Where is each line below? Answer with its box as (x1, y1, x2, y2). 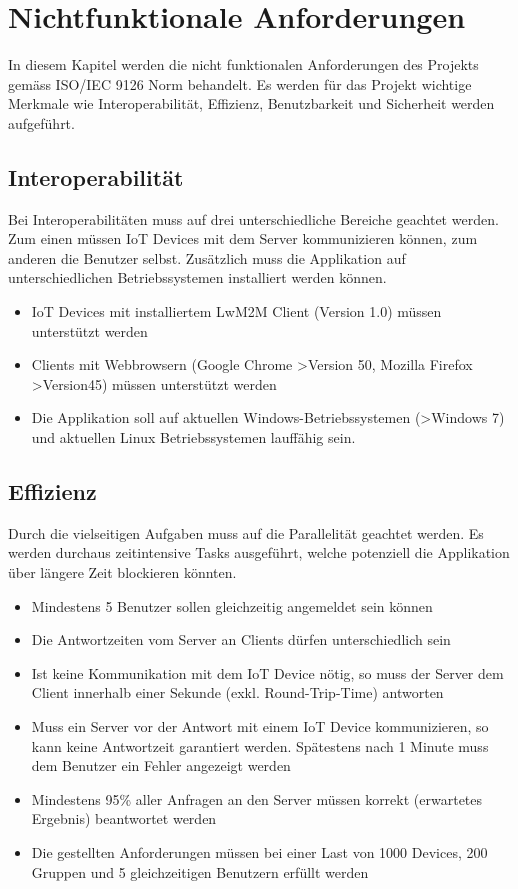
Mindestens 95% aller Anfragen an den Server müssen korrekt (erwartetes (31, 788, 483, 809)
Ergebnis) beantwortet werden (31, 808, 217, 829)
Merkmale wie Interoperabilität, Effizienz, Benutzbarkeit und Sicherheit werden (8, 93, 495, 114)
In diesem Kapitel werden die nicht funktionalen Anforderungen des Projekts (8, 54, 479, 75)
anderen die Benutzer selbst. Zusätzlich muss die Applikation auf (8, 247, 406, 268)
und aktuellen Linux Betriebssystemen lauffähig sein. (31, 427, 356, 448)
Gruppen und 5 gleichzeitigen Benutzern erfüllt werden (31, 861, 369, 882)
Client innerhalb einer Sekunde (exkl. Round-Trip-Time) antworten (31, 682, 444, 703)
